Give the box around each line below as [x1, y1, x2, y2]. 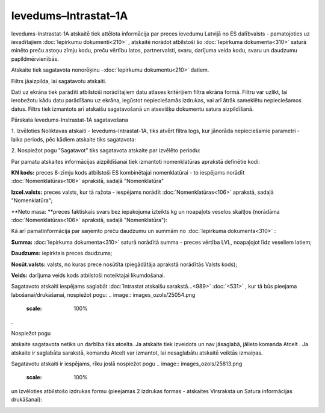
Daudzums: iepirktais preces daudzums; [11, 250, 113, 257]
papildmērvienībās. [11, 55, 60, 63]
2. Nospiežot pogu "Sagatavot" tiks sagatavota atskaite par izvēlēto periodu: [11, 147, 201, 154]
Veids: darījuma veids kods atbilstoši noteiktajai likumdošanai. [11, 272, 166, 279]
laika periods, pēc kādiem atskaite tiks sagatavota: [11, 135, 137, 143]
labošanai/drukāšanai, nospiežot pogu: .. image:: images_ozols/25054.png [11, 291, 196, 298]
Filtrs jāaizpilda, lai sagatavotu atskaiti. [11, 77, 107, 84]
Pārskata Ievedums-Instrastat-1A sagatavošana [11, 116, 129, 123]
